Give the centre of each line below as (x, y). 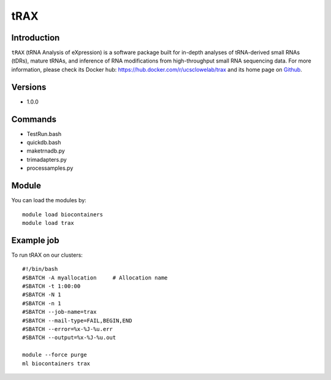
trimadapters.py (47, 159)
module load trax (48, 223)
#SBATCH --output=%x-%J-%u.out (69, 338)
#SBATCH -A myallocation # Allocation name (95, 278)
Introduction (36, 38)
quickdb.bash (44, 142)
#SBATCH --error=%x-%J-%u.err (68, 329)
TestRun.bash (44, 134)
